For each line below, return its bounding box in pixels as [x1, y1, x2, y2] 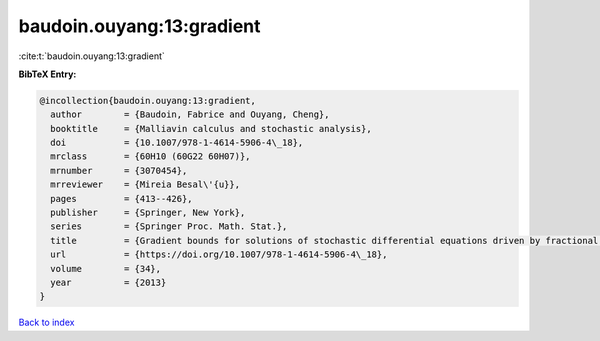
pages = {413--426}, [50, 193, 194, 204]
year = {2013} [50, 277, 167, 288]
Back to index [18, 316, 75, 329]
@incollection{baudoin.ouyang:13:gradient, [39, 95, 257, 106]
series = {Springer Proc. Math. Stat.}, [50, 221, 288, 232]
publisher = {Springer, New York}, [50, 207, 246, 219]
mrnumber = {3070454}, [50, 165, 188, 176]
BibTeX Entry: [18, 68, 77, 80]
